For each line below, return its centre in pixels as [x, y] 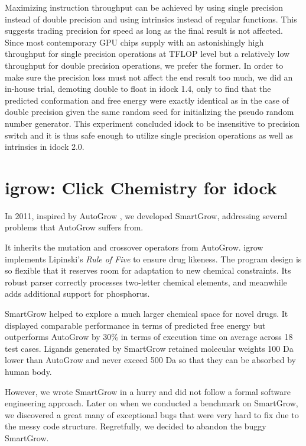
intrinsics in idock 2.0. [45, 147]
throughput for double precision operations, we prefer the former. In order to [144, 65]
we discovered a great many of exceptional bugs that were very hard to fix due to [152, 414]
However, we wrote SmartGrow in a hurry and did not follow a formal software [148, 391]
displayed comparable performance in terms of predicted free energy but [135, 325]
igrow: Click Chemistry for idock [141, 187]
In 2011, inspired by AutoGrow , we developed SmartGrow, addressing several [146, 215]
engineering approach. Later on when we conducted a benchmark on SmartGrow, [152, 403]
